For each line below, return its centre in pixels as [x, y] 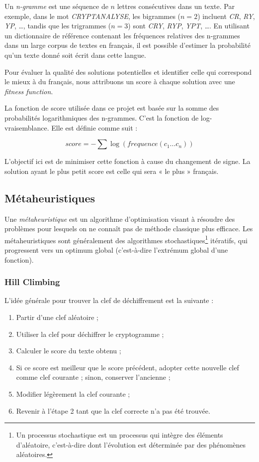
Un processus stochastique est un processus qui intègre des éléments [120, 435]
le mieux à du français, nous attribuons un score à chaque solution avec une [120, 81]
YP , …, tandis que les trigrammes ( [58, 26]
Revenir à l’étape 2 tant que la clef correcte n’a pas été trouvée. [113, 410]
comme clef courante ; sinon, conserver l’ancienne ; [93, 377]
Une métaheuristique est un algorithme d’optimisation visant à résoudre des [120, 219]
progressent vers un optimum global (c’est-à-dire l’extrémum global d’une [116, 249]
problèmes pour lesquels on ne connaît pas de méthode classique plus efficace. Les [129, 229]
